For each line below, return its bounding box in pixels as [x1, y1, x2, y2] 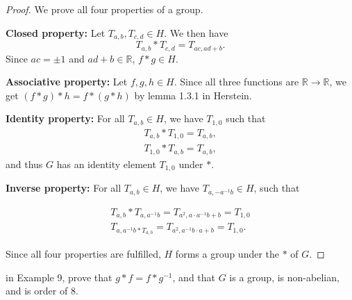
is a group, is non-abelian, [229, 269, 340, 284]
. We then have [164, 25, 228, 40]
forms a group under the [175, 246, 280, 260]
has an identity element [56, 156, 156, 171]
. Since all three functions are [174, 74, 299, 89]
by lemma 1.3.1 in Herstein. [134, 87, 252, 102]
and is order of [6, 283, 68, 298]
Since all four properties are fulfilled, [6, 246, 161, 260]
